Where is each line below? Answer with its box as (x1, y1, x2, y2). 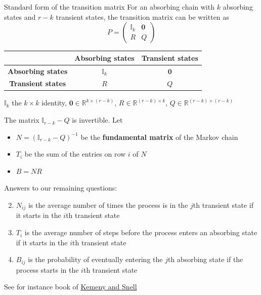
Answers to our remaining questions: (4, 182, 117, 193)
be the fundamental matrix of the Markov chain (80, 131, 238, 142)
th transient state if (193, 200, 254, 210)
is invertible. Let (72, 115, 123, 125)
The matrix (4, 115, 39, 125)
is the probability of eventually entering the (28, 254, 163, 265)
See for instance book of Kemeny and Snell (4, 281, 137, 292)
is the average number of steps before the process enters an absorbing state (24, 227, 257, 238)
